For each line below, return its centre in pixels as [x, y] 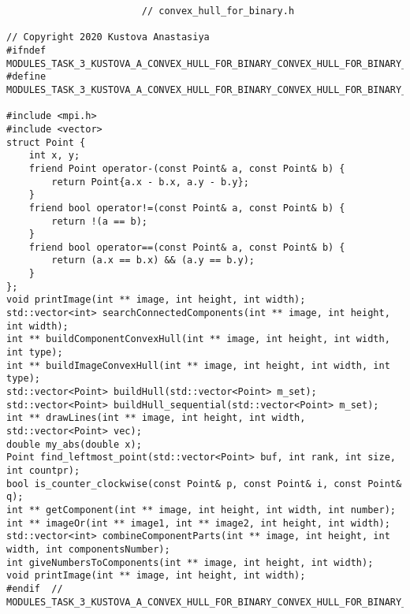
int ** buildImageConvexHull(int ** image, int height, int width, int [198, 365]
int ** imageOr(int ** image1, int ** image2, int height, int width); [198, 523]
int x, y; [54, 156]
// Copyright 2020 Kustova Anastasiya [108, 37]
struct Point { [46, 142]
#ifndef [26, 50]
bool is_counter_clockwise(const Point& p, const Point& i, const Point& [204, 484]
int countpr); [43, 470]
